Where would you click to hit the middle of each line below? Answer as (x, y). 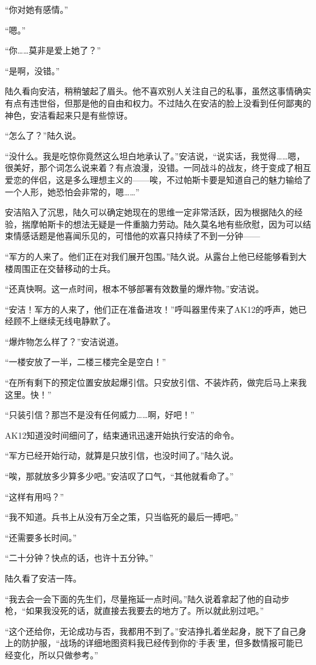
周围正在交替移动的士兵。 (64, 268)
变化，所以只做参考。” (56, 654)
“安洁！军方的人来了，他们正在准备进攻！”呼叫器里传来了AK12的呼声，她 (152, 309)
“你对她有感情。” (37, 9)
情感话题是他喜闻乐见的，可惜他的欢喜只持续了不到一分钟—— (136, 236)
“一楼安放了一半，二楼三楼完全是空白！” (86, 362)
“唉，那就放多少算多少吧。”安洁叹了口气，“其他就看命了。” (119, 476)
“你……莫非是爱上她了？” (53, 50)
